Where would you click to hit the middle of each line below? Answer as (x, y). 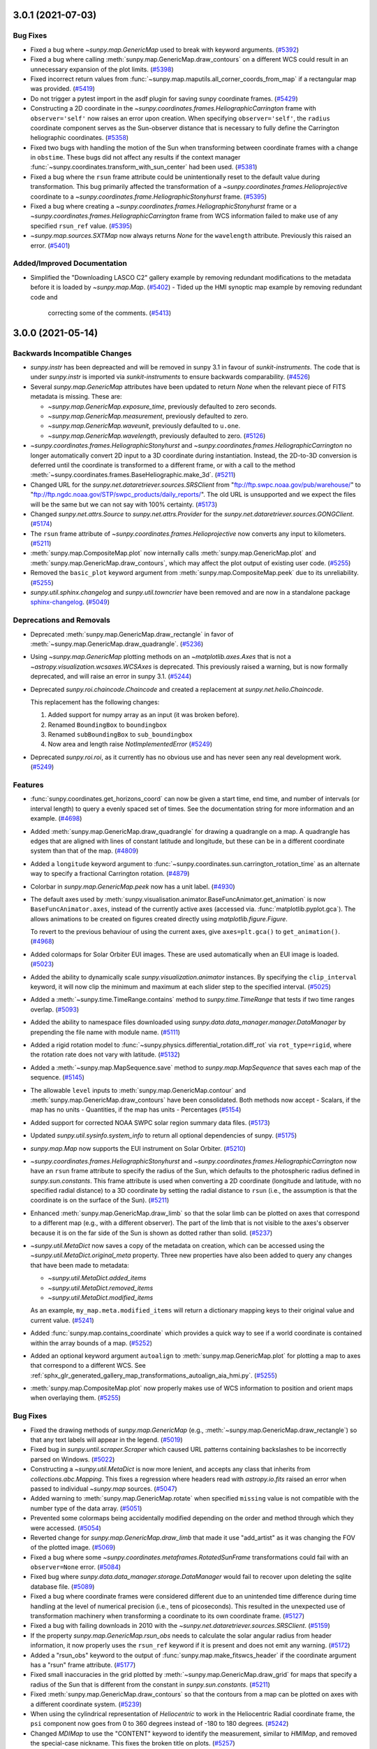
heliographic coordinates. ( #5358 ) (80, 138)
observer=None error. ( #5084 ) (76, 1567)
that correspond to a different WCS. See (88, 1366)
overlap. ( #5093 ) (55, 1009)
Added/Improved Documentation (70, 264)
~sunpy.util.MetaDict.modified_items (101, 1297)
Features (28, 785)
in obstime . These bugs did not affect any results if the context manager (135, 157)
